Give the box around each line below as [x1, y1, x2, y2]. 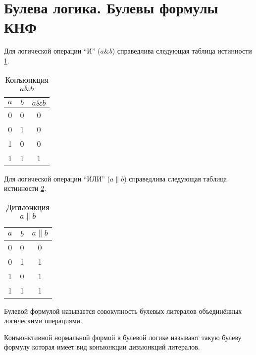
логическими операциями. [4, 315, 82, 326]
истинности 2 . [4, 183, 47, 193]
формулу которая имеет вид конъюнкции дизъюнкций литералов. [4, 342, 200, 352]
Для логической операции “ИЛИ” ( [4, 173, 110, 183]
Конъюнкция [5, 73, 49, 85]
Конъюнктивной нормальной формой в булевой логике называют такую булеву [4, 332, 242, 342]
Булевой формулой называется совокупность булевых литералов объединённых [4, 305, 242, 316]
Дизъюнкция [6, 201, 50, 213]
